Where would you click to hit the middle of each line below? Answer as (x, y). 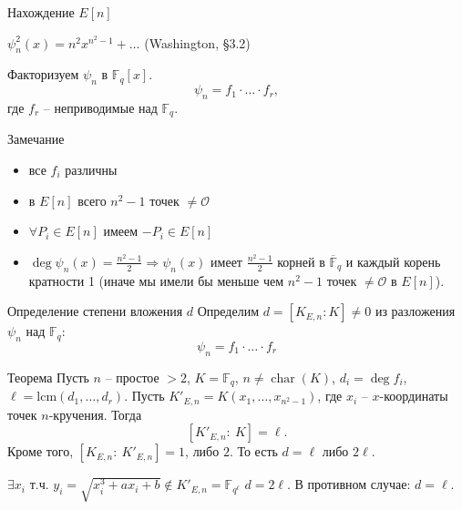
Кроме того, (41, 451)
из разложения (415, 311)
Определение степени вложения (95, 311)
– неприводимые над (100, 107)
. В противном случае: (349, 484)
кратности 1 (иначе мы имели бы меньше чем (156, 280)
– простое (132, 377)
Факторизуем (43, 74)
